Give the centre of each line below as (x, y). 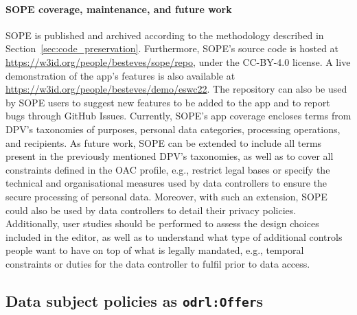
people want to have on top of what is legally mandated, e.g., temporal (155, 250)
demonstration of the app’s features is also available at (120, 75)
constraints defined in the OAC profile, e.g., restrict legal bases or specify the (168, 169)
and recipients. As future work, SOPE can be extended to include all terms (164, 142)
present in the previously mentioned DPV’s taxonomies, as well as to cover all (170, 156)
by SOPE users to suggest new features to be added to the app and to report (168, 102)
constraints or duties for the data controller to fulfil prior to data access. (158, 263)
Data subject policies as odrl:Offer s (135, 300)
